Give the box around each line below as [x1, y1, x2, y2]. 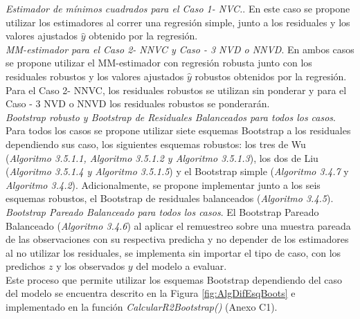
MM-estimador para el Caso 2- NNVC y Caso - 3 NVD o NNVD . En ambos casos [6, 42, 354, 56]
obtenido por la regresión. [89, 28, 198, 43]
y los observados [56, 259, 125, 273]
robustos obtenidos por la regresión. [195, 69, 347, 83]
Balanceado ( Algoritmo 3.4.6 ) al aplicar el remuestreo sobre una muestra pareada [6, 218, 351, 233]
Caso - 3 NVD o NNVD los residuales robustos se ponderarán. [6, 96, 270, 111]
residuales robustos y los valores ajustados [6, 69, 184, 83]
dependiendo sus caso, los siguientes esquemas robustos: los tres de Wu [6, 136, 306, 151]
